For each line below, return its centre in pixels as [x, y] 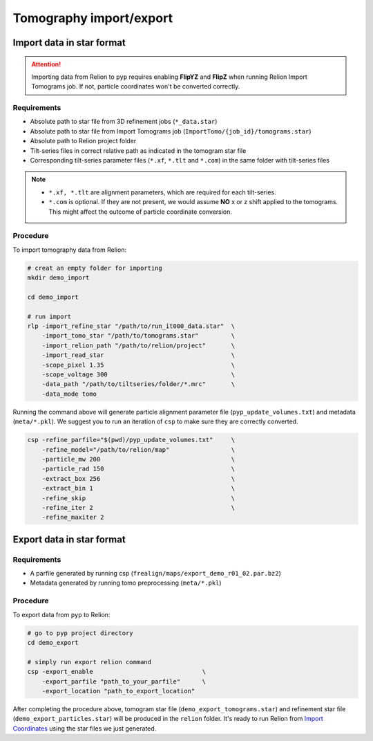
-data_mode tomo [69, 394]
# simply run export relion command [89, 662]
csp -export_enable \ [117, 672]
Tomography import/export [93, 18]
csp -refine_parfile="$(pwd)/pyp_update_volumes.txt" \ [131, 440]
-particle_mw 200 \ [138, 459]
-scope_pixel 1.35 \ [138, 365]
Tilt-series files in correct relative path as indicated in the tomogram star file [138, 150]
